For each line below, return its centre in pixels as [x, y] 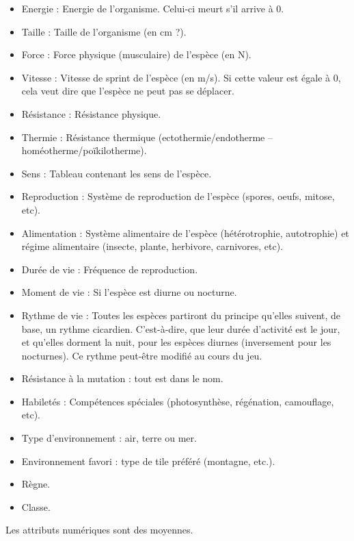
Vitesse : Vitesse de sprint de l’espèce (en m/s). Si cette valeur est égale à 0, [181, 77]
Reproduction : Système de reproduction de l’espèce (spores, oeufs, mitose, [178, 196]
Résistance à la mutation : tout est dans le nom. [122, 378]
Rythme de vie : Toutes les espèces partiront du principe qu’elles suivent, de [181, 315]
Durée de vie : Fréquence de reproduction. [110, 269]
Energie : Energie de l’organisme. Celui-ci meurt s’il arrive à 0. [153, 8]
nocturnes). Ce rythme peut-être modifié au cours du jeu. [142, 355]
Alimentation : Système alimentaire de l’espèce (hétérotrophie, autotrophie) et [185, 232]
